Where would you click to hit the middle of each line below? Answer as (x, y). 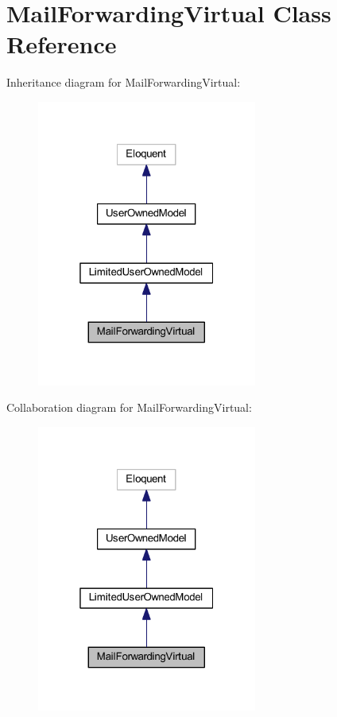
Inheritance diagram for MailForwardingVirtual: (124, 82)
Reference (62, 44)
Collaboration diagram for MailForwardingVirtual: (129, 407)
